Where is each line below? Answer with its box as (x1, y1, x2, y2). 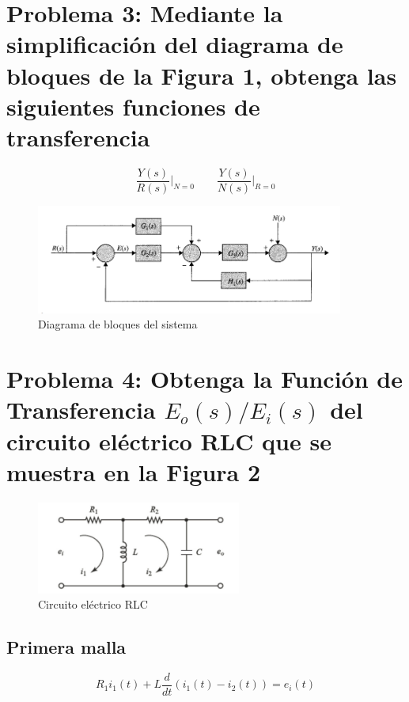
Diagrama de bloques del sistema (38, 316, 198, 332)
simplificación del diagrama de (6, 28, 343, 60)
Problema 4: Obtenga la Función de (6, 362, 403, 395)
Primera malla (6, 635, 127, 659)
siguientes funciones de (6, 89, 260, 122)
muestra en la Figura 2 (6, 455, 261, 488)
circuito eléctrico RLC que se (6, 424, 331, 457)
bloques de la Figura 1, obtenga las (6, 59, 397, 91)
